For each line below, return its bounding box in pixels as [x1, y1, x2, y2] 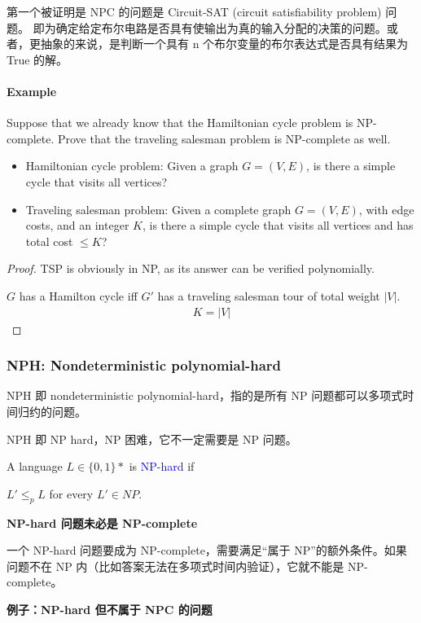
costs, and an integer [25, 217, 129, 234]
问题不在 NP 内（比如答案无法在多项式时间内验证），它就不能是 [7, 557, 344, 574]
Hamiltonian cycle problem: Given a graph [25, 157, 239, 174]
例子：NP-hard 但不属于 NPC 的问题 [7, 600, 213, 617]
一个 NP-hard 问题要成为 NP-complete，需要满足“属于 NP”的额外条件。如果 [7, 542, 407, 559]
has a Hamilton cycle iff [19, 287, 138, 304]
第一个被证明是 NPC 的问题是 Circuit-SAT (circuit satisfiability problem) [7, 3, 382, 20]
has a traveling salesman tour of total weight [157, 287, 380, 304]
